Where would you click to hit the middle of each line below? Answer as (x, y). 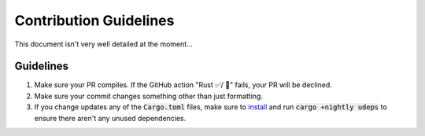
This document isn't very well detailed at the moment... (103, 44)
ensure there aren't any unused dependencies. (110, 118)
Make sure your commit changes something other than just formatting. (149, 96)
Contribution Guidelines (94, 20)
